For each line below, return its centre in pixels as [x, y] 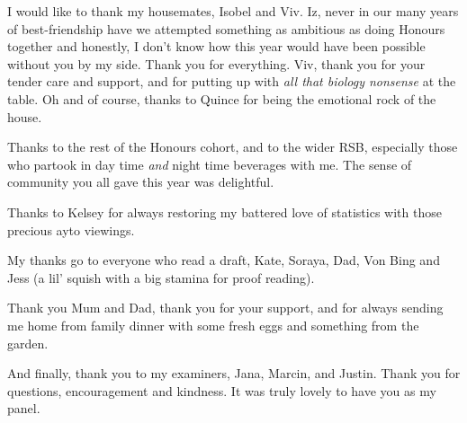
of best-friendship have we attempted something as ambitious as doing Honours [226, 28]
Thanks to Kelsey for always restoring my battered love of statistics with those [225, 211]
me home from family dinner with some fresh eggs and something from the [213, 325]
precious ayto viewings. [71, 229]
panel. [24, 408]
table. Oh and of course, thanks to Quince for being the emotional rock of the [222, 98]
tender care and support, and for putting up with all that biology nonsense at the [232, 81]
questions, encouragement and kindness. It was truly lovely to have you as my [222, 390]
